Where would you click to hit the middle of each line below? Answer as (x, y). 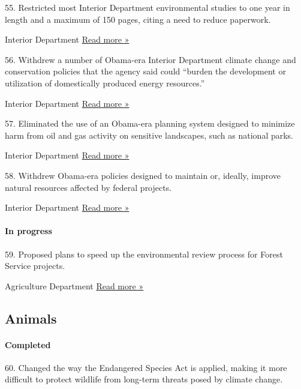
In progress (28, 231)
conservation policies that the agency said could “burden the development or (145, 71)
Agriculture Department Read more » (74, 285)
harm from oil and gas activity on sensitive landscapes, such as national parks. (149, 135)
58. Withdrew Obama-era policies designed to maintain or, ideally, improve (143, 175)
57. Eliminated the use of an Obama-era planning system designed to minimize (150, 123)
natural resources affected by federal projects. (88, 187)
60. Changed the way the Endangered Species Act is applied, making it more (146, 367)
